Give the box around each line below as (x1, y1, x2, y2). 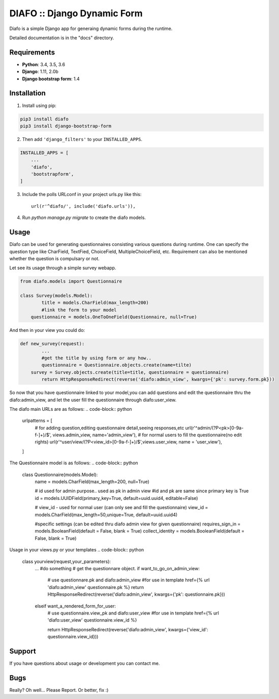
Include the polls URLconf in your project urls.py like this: (22, 191, 142, 198)
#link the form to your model (41, 307, 117, 313)
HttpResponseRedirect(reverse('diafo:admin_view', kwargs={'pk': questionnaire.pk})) (47, 591, 226, 598)
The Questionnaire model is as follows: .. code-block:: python (9, 460, 138, 466)
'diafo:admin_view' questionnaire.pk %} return (47, 584, 144, 590)
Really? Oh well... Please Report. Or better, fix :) (9, 687, 109, 693)
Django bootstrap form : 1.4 (22, 75, 80, 81)
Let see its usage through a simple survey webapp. (9, 265, 116, 271)
